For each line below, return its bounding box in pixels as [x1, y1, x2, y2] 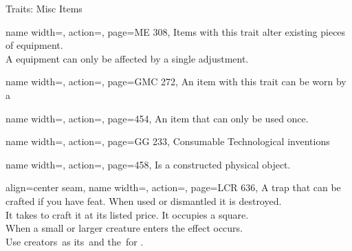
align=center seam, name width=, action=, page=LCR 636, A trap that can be [5, 180, 341, 195]
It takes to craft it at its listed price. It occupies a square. [5, 207, 249, 221]
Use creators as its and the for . [5, 234, 144, 248]
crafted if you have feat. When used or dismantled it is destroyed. [5, 193, 282, 208]
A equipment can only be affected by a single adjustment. [5, 51, 249, 65]
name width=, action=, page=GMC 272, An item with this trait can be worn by [5, 74, 346, 89]
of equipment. [5, 38, 63, 52]
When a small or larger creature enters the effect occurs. [5, 221, 243, 235]
